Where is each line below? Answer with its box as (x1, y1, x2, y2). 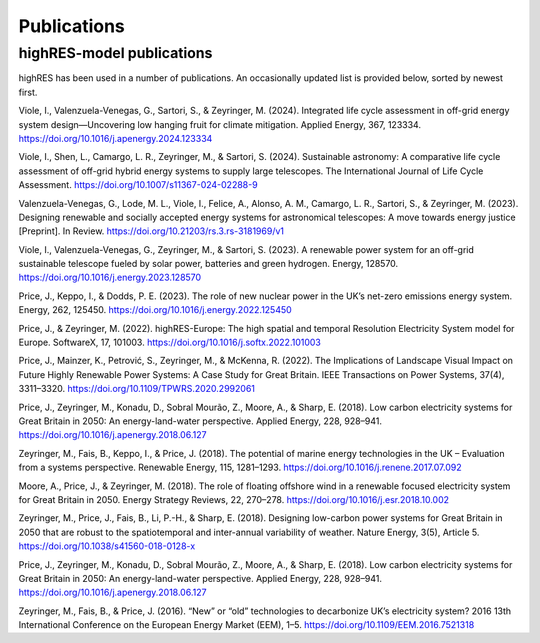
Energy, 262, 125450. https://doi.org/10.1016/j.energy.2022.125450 (18, 304, 292, 316)
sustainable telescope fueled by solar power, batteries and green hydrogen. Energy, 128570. (18, 258, 399, 270)
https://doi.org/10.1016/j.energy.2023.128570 (18, 271, 202, 284)
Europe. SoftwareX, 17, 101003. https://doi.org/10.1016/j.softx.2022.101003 (18, 336, 322, 349)
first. (18, 86, 38, 98)
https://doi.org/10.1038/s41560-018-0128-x (18, 540, 196, 552)
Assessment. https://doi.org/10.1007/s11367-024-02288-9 (18, 179, 259, 191)
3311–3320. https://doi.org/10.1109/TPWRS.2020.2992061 (18, 383, 255, 395)
